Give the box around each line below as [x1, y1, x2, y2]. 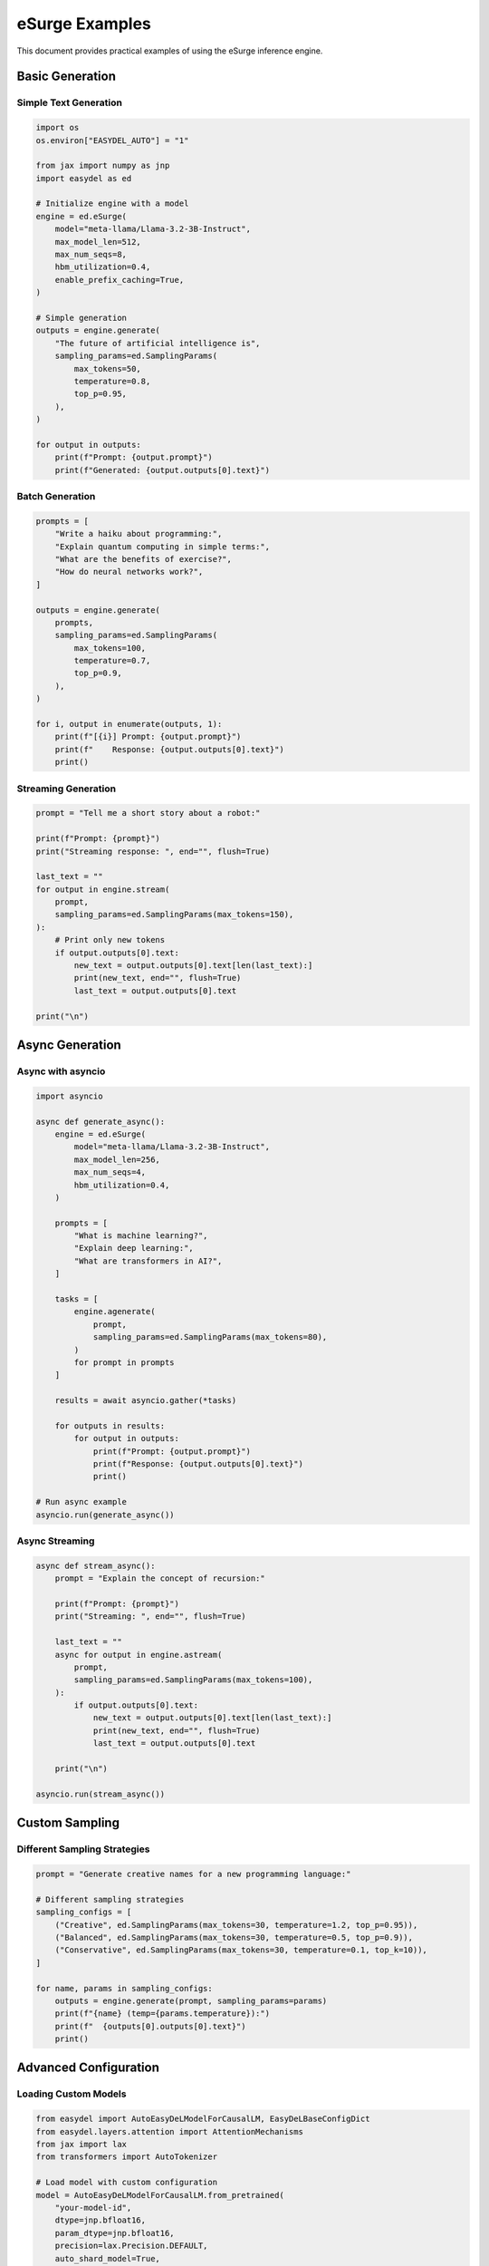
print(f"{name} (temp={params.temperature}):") [54, 2009, 271, 2019]
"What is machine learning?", [73, 1231, 208, 1241]
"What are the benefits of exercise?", [54, 554, 233, 564]
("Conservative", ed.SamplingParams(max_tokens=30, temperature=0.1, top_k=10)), [54, 1945, 427, 1955]
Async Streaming [16, 1535, 95, 1547]
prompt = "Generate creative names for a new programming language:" [35, 1868, 351, 1879]
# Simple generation [35, 313, 127, 323]
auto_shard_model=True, [54, 2253, 160, 2263]
